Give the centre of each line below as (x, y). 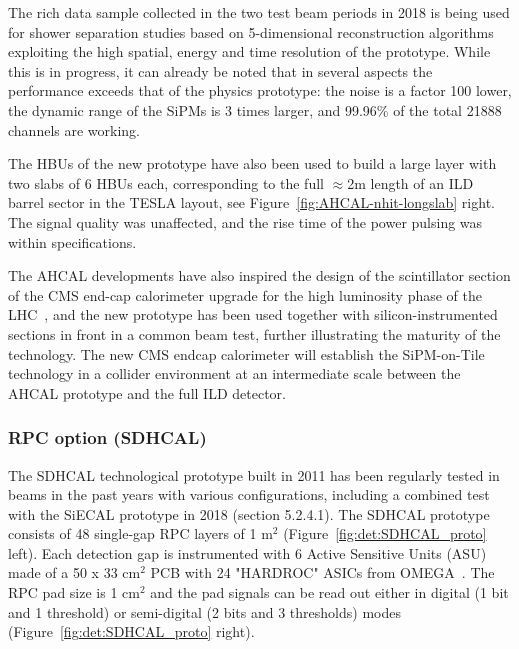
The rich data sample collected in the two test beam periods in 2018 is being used (259, 12)
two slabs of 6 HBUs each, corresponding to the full (166, 182)
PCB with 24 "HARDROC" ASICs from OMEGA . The (322, 572)
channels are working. (74, 129)
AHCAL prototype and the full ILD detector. (147, 392)
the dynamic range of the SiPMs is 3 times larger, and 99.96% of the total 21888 (255, 109)
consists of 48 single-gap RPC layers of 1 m (140, 533)
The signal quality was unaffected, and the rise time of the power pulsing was (245, 221)
